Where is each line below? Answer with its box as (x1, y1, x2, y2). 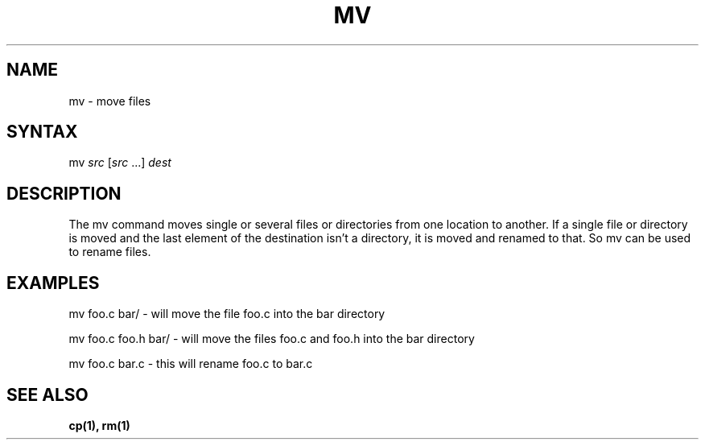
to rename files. (68, 245, 151, 259)
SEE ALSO (6, 384, 89, 405)
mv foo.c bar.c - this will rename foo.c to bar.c (68, 357, 313, 371)
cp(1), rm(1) (68, 418, 130, 432)
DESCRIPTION (6, 183, 122, 204)
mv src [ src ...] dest (68, 155, 171, 170)
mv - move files (68, 93, 151, 108)
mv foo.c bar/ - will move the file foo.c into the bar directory (68, 307, 385, 321)
